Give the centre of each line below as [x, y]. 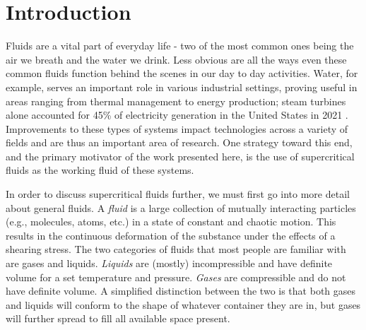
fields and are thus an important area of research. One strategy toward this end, [179, 142]
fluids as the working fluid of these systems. [100, 170]
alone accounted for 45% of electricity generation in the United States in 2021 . [177, 115]
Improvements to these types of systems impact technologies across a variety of [177, 128]
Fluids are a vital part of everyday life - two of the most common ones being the [180, 46]
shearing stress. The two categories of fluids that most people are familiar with [176, 249]
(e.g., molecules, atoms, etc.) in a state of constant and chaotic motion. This [171, 222]
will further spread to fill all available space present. [118, 318]
